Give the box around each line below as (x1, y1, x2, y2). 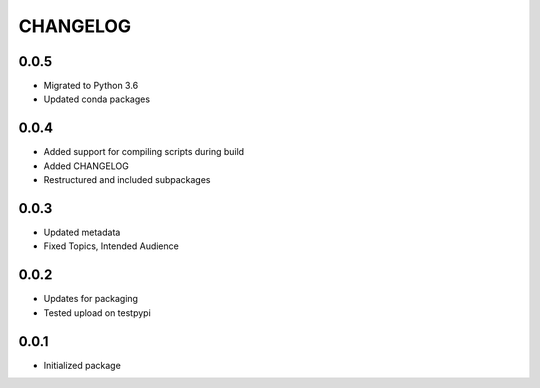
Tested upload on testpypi (43, 306, 152, 319)
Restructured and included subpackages (43, 174, 211, 186)
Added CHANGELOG (43, 160, 129, 172)
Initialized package (43, 359, 122, 371)
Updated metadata (43, 226, 121, 239)
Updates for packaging (43, 293, 139, 305)
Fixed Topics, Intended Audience (43, 240, 179, 252)
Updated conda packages (43, 93, 150, 105)
